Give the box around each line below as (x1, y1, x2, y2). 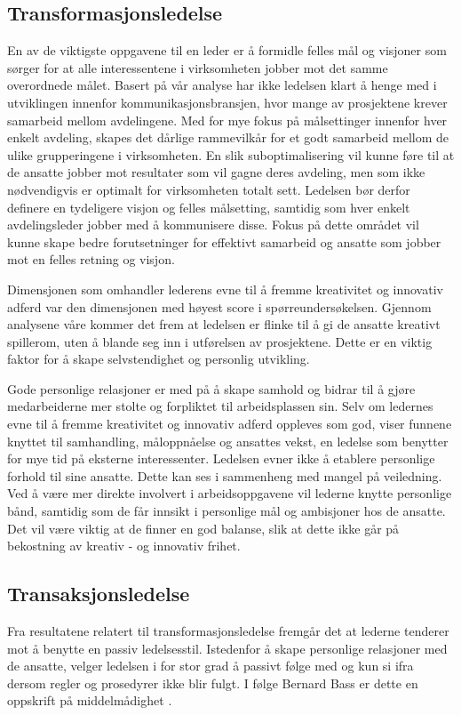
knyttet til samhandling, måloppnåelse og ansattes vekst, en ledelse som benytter (7, 431, 449, 450)
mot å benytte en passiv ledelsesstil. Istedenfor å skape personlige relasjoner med (7, 639, 448, 657)
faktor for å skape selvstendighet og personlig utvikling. (7, 349, 310, 368)
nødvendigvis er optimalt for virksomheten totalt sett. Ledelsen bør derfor (7, 180, 410, 198)
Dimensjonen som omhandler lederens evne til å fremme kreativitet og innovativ (7, 279, 443, 298)
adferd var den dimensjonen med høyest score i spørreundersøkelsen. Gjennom (7, 297, 432, 316)
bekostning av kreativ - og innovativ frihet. (7, 536, 241, 555)
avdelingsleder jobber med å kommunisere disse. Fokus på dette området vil (7, 215, 419, 234)
